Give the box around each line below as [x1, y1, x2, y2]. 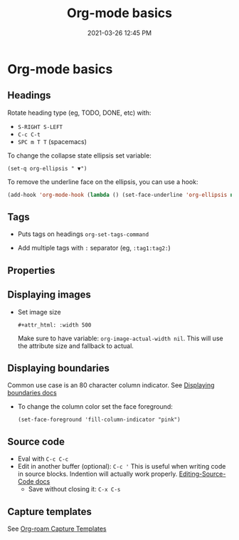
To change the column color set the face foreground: [17, 402, 173, 411]
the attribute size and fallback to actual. [17, 341, 134, 350]
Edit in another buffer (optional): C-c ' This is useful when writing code [17, 462, 226, 471]
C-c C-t [17, 131, 41, 138]
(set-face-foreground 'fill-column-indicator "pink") [17, 416, 181, 424]
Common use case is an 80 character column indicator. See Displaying [7, 381, 215, 389]
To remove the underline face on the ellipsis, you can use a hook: [7, 177, 198, 186]
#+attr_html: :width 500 [17, 321, 92, 329]
